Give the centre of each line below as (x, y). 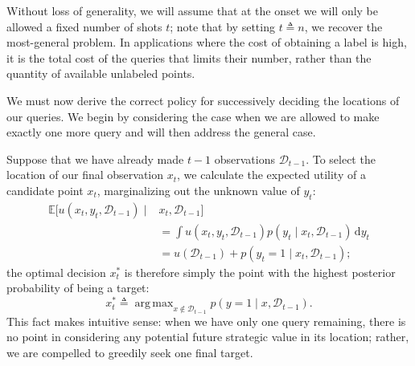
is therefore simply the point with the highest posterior (260, 272)
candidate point (45, 190)
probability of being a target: (78, 288)
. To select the (341, 159)
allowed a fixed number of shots (84, 26)
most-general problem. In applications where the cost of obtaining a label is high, (207, 42)
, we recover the (343, 26)
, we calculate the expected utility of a (271, 175)
